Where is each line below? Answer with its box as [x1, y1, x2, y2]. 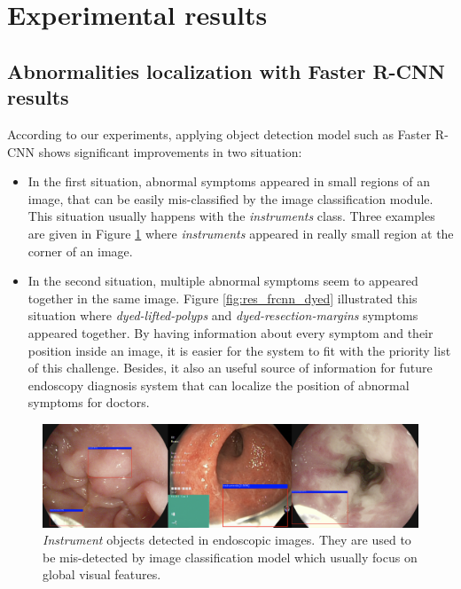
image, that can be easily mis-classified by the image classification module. [27, 189, 434, 208]
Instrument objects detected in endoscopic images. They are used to [43, 530, 411, 549]
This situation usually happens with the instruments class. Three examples [27, 207, 435, 225]
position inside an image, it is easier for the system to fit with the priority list [27, 341, 451, 359]
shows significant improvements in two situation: [38, 142, 302, 161]
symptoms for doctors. [27, 393, 150, 412]
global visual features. [43, 565, 161, 584]
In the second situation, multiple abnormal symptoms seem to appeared [27, 271, 418, 290]
